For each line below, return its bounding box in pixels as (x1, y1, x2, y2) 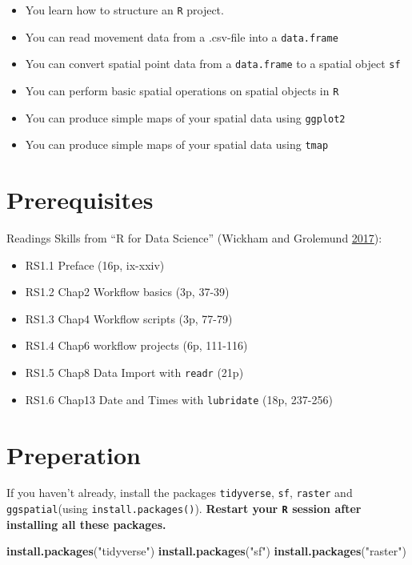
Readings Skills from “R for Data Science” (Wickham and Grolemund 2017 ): (6, 230, 382, 246)
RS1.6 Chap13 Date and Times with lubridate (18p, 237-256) (25, 391, 333, 407)
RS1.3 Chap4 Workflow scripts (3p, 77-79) (25, 310, 233, 327)
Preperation (6, 438, 141, 471)
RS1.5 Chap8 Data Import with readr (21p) (25, 364, 244, 381)
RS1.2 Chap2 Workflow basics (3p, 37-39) (25, 283, 230, 300)
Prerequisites (6, 183, 154, 216)
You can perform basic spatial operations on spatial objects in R (25, 82, 339, 98)
